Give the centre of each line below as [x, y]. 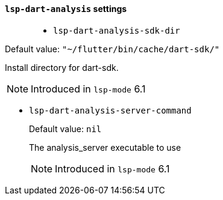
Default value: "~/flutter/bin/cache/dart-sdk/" [112, 49]
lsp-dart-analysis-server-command [110, 110]
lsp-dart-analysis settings [66, 9]
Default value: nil [65, 129]
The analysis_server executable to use [105, 147]
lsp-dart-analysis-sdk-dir [117, 30]
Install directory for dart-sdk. [62, 67]
